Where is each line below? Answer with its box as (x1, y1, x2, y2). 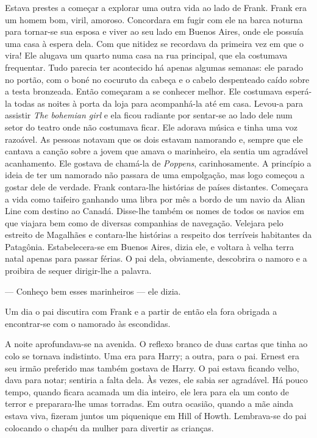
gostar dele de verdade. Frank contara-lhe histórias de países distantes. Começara (5, 180, 308, 193)
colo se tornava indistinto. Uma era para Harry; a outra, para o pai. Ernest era (5, 350, 300, 362)
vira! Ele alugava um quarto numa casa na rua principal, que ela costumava (5, 49, 288, 62)
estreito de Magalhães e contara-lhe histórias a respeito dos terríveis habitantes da (5, 228, 312, 241)
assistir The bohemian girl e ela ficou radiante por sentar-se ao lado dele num (5, 109, 293, 121)
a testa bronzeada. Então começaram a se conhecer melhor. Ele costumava (5, 85, 283, 98)
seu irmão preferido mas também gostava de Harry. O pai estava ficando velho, (5, 361, 299, 374)
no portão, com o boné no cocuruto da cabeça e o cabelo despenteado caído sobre (5, 73, 310, 85)
